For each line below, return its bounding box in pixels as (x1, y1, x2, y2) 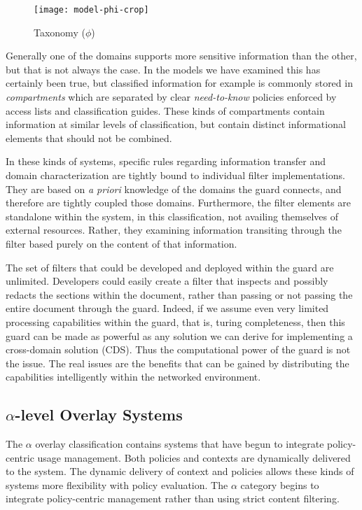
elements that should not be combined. (6, 130, 172, 145)
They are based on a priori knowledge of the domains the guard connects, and (6, 181, 342, 196)
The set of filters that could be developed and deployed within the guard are (6, 260, 334, 274)
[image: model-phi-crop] (34, 5, 149, 15)
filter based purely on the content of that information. (6, 236, 237, 250)
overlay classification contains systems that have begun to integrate (35, 437, 324, 451)
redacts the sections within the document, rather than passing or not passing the (6, 287, 353, 302)
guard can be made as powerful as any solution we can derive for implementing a (6, 328, 353, 343)
